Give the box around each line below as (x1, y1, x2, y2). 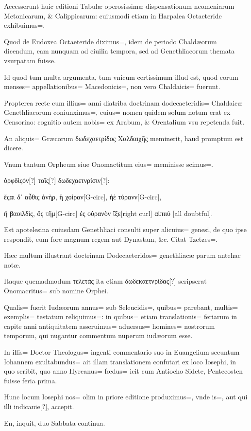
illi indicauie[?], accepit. (4, 401, 74, 411)
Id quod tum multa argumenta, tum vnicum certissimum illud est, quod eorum (4, 72, 238, 82)
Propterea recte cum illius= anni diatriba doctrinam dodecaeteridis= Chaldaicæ (4, 97, 243, 108)
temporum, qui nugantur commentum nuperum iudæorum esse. (4, 330, 193, 341)
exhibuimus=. (4, 20, 45, 30)
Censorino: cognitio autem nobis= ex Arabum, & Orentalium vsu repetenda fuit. (4, 116, 245, 126)
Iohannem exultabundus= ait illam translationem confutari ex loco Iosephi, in (4, 356, 236, 366)
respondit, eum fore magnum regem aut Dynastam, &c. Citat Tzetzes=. (4, 233, 218, 244)
